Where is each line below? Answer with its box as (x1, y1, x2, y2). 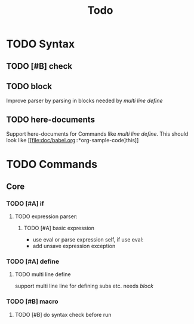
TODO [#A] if (6, 199, 45, 207)
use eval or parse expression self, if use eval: (32, 236, 144, 243)
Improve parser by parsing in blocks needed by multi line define (6, 97, 163, 105)
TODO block (6, 81, 53, 91)
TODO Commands (6, 158, 97, 171)
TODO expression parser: (14, 213, 78, 220)
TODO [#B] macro (6, 297, 58, 305)
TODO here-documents (6, 114, 96, 124)
